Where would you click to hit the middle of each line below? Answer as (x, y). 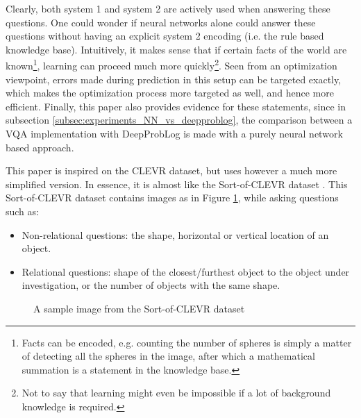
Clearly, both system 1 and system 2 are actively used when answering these (168, 8)
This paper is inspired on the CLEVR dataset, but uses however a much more (171, 170)
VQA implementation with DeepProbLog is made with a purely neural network (174, 133)
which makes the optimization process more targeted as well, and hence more (170, 93)
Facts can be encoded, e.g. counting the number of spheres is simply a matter (187, 342)
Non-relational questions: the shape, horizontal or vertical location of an (175, 234)
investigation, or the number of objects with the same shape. (151, 285)
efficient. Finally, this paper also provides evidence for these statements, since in (176, 106)
